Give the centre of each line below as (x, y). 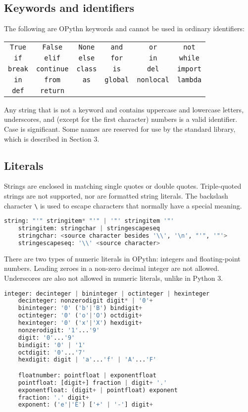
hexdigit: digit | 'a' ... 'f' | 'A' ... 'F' (87, 360)
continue (52, 69)
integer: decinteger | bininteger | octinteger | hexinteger (107, 293)
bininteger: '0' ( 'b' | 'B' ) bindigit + (80, 308)
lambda (189, 79)
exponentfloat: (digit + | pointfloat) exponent (98, 390)
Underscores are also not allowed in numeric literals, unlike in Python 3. (114, 278)
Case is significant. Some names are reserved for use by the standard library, (120, 129)
